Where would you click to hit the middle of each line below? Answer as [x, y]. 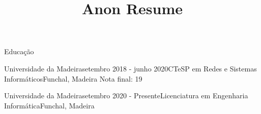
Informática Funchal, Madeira [49, 105]
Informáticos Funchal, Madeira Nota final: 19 [73, 78]
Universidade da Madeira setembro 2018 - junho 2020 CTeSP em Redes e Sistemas [130, 68]
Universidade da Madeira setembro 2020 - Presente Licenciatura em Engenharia [126, 96]
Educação [19, 51]
